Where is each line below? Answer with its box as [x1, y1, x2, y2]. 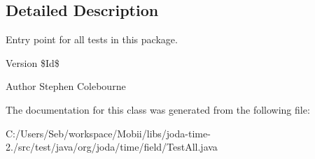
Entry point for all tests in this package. [6, 32, 178, 47]
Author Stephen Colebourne [6, 79, 126, 93]
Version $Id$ [6, 55, 59, 70]
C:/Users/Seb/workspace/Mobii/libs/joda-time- [6, 126, 211, 140]
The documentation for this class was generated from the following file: [6, 102, 310, 116]
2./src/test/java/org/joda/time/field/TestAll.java [6, 139, 218, 154]
